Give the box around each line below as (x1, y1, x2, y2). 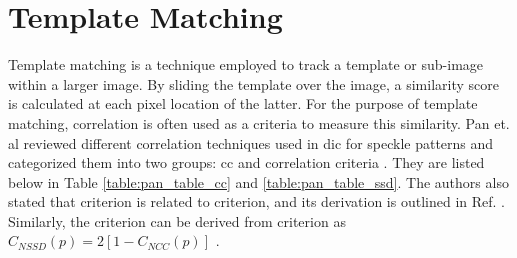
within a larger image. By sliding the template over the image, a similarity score (8, 73, 499, 94)
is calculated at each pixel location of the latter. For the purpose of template (8, 93, 478, 114)
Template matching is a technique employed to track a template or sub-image (8, 54, 484, 75)
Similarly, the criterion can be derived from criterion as (8, 210, 346, 231)
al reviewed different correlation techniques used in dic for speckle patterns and (8, 132, 494, 153)
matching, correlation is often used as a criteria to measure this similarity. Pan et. (8, 112, 510, 133)
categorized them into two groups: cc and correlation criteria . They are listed (8, 152, 485, 173)
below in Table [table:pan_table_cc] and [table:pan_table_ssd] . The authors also (8, 171, 509, 192)
